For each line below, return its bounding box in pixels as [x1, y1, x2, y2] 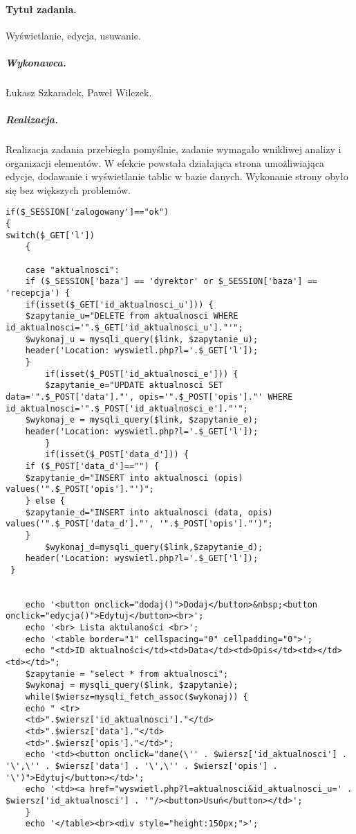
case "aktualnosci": [25, 265, 120, 275]
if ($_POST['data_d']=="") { [25, 461, 159, 471]
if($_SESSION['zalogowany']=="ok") [6, 207, 169, 218]
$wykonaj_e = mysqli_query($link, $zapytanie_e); [25, 415, 259, 425]
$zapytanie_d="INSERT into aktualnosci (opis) [25, 472, 243, 483]
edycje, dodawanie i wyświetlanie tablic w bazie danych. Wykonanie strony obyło [6, 169, 348, 184]
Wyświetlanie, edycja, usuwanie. [6, 28, 141, 42]
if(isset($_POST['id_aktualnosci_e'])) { [45, 369, 238, 379]
